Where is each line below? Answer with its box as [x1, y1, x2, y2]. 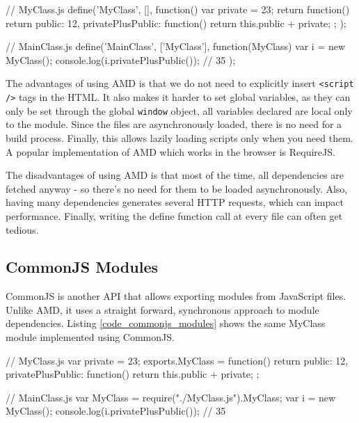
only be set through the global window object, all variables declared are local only [6, 103, 353, 118]
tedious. [6, 222, 39, 237]
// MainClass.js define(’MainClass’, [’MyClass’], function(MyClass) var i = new [6, 39, 346, 54]
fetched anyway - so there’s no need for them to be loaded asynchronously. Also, [6, 181, 348, 195]
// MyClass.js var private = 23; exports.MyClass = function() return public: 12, [6, 353, 349, 367]
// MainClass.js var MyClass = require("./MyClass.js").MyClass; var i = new [6, 390, 336, 404]
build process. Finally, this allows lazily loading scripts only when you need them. [6, 130, 353, 145]
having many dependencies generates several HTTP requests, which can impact [6, 195, 344, 209]
